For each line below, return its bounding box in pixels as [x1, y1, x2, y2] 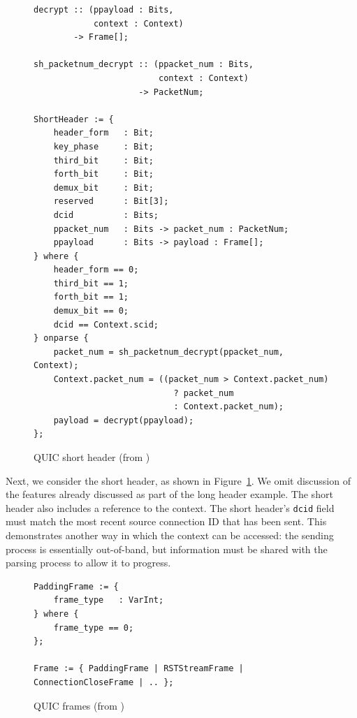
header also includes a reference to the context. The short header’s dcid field [6, 500, 335, 515]
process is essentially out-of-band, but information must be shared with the [6, 541, 328, 556]
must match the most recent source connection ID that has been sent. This [6, 514, 327, 529]
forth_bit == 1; [53, 292, 129, 302]
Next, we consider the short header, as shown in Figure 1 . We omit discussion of [6, 473, 351, 488]
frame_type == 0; [53, 622, 134, 633]
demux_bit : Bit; [53, 182, 154, 193]
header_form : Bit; [53, 128, 154, 138]
